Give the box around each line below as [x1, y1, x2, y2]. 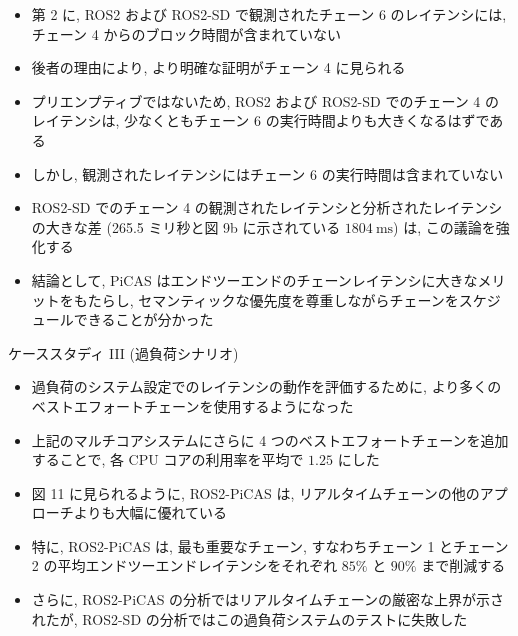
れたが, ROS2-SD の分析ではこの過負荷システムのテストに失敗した [31, 608, 468, 629]
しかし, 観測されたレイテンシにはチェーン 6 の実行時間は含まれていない [31, 163, 504, 184]
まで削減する [421, 555, 506, 576]
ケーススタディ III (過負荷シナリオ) [8, 342, 239, 363]
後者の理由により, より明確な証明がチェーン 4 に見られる [31, 57, 406, 78]
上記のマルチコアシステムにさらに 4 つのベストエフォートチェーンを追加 [31, 429, 509, 450]
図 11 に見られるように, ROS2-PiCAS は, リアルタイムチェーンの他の [31, 482, 480, 503]
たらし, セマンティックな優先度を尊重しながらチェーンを [87, 289, 459, 310]
